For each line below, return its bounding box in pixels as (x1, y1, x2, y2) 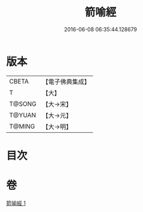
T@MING (9, 122, 35, 130)
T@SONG (9, 100, 37, 108)
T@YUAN (9, 111, 36, 119)
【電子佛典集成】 (42, 77, 91, 86)
